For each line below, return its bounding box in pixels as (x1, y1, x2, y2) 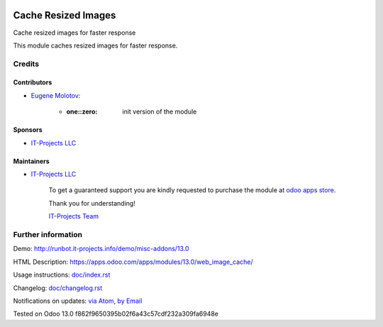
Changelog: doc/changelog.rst (13, 284, 103, 292)
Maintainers (13, 157, 50, 165)
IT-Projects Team (48, 212, 99, 221)
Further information (13, 229, 83, 239)
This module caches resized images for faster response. (13, 41, 178, 50)
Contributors (13, 78, 52, 87)
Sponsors (13, 126, 43, 134)
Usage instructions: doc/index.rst (13, 270, 111, 279)
